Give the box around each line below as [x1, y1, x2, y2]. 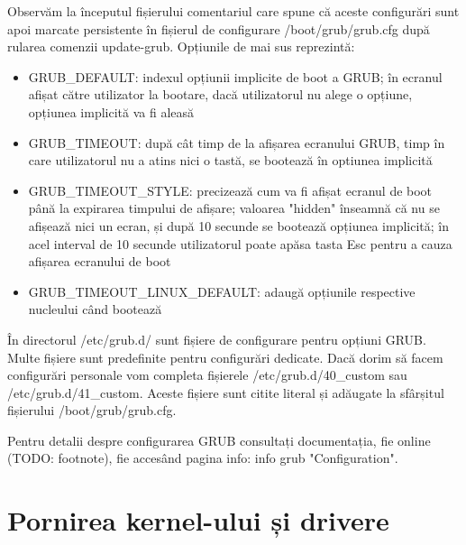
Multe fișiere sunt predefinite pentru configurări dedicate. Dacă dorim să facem [7, 347, 443, 366]
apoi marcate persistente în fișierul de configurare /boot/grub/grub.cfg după [7, 19, 430, 38]
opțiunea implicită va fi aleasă [28, 102, 195, 121]
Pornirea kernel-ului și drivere [7, 502, 389, 539]
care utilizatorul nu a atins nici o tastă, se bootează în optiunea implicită [28, 151, 433, 170]
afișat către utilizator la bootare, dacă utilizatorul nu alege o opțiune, [28, 85, 413, 104]
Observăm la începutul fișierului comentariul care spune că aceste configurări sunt [7, 2, 460, 20]
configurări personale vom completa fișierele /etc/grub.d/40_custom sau [7, 365, 407, 384]
